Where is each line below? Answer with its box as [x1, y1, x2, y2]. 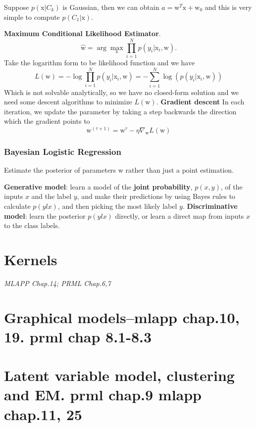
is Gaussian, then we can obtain [62, 2, 159, 12]
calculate [4, 201, 31, 211]
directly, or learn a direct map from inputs [115, 210, 244, 221]
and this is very [205, 2, 252, 12]
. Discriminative [182, 201, 238, 211]
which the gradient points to [4, 116, 90, 126]
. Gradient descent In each [156, 96, 245, 107]
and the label [31, 191, 72, 201]
